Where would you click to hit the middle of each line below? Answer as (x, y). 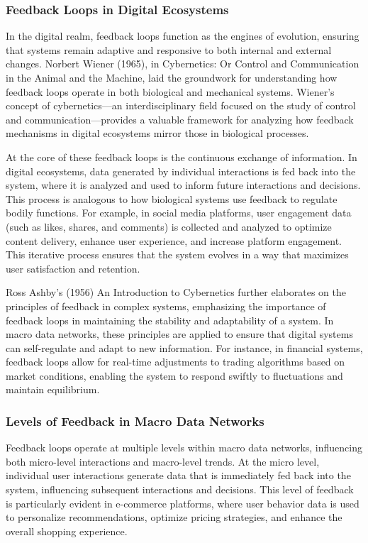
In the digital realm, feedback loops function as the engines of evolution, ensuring (183, 36)
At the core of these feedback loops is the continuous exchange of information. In (182, 157)
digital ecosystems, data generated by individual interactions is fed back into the (181, 171)
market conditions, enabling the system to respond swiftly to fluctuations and (174, 375)
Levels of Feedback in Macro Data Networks (135, 421)
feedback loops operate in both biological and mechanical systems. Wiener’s (170, 91)
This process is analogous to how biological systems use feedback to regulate (172, 198)
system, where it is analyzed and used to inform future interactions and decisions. (183, 185)
